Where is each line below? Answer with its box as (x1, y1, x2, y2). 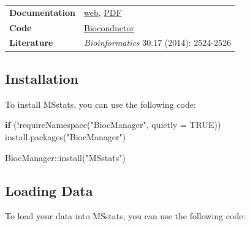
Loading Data (5, 181, 93, 200)
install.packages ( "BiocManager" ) (5, 130, 126, 143)
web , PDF (84, 6, 122, 18)
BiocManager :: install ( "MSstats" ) (5, 151, 126, 164)
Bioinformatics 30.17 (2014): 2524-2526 (84, 36, 231, 49)
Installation (5, 69, 78, 88)
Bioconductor (84, 21, 134, 34)
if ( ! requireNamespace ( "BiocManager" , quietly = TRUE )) (5, 118, 221, 131)
